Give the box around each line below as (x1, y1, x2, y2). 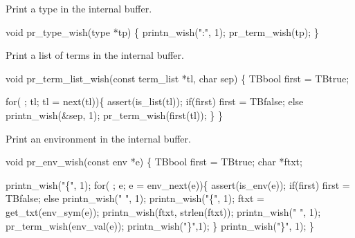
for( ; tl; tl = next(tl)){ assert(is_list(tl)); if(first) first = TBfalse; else (6, 94, 304, 109)
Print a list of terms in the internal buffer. (6, 48, 184, 62)
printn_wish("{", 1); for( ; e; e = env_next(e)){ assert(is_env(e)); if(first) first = (6, 177, 350, 192)
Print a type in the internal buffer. (6, 1, 152, 15)
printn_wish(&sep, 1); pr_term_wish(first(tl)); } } (6, 107, 223, 122)
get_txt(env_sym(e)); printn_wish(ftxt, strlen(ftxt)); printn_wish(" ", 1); (6, 204, 321, 219)
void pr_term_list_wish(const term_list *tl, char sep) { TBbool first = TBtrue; (6, 71, 349, 85)
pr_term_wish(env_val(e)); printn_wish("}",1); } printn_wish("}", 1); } (6, 218, 315, 232)
